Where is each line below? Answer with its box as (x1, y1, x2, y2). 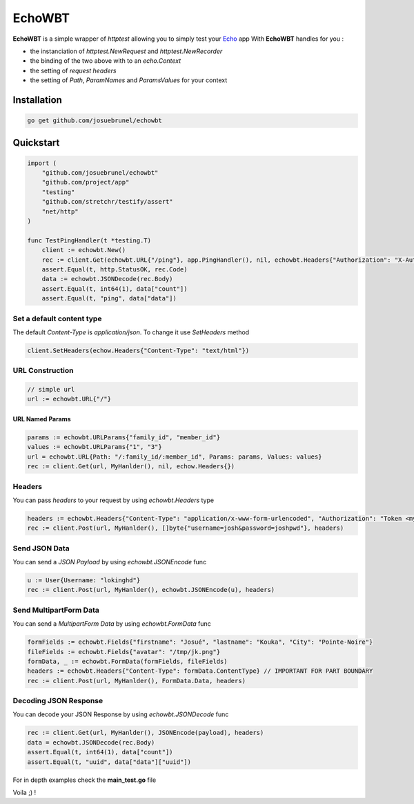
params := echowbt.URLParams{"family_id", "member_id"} (27, 434, 221, 441)
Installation (12, 94, 62, 106)
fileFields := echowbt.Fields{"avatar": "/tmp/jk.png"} (27, 648, 221, 655)
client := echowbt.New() (41, 246, 126, 254)
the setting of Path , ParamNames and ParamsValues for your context (30, 76, 228, 84)
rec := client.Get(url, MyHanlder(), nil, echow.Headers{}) (27, 463, 235, 470)
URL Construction (12, 366, 74, 376)
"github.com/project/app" (41, 178, 130, 186)
